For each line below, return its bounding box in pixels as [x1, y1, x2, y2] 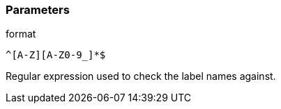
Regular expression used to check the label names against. [6, 70, 276, 83]
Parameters [6, 3, 70, 17]
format [6, 28, 36, 40]
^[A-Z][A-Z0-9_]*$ [6, 49, 106, 61]
